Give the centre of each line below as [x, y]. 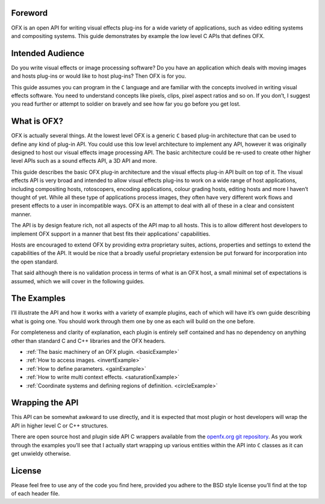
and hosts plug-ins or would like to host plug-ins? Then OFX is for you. [99, 76]
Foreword [29, 13]
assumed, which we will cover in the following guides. [78, 281]
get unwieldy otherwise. [41, 454]
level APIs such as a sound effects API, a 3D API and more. [84, 161]
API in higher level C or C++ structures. [60, 426]
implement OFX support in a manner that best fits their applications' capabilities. [111, 234]
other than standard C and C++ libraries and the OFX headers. [88, 341]
